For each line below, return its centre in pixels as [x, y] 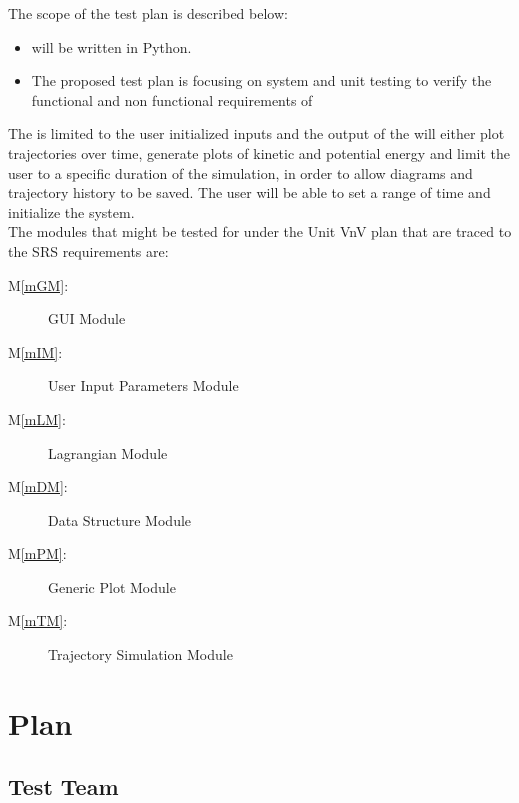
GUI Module [87, 318]
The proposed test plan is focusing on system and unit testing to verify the [261, 80]
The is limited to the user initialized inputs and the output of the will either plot [256, 133]
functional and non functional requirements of [172, 99]
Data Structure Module [120, 519]
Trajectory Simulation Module [140, 654]
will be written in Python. [111, 46]
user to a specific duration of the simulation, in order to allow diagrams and [240, 172]
